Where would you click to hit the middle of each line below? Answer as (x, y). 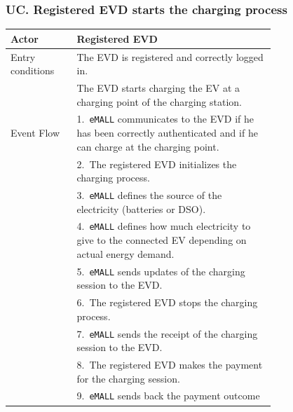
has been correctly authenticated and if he (167, 133)
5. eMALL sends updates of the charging (161, 271)
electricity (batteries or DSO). (141, 208)
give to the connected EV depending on (162, 240)
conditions (33, 70)
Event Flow (35, 133)
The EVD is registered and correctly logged (170, 56)
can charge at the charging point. (148, 146)
